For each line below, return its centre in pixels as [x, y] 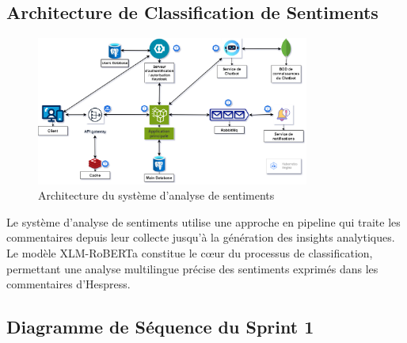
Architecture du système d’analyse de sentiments [156, 195]
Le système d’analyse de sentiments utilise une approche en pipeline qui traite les [203, 221]
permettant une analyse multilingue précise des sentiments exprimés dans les [192, 268]
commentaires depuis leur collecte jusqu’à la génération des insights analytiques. [201, 237]
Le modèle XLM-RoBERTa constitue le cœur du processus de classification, [190, 253]
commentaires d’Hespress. [68, 284]
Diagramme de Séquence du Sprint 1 [160, 327]
